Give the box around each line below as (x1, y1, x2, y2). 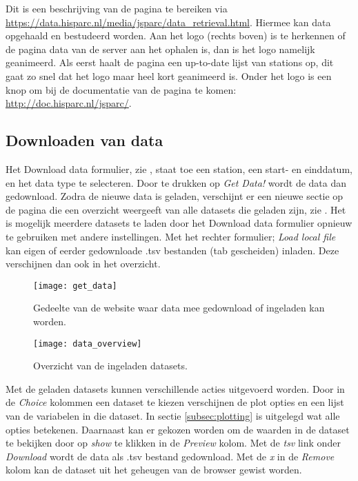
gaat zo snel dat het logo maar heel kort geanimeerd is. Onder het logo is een (6, 68, 332, 83)
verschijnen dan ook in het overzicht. (6, 256, 161, 271)
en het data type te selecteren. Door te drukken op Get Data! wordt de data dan (6, 175, 347, 190)
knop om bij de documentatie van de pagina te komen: (6, 82, 237, 96)
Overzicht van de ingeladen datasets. (33, 358, 188, 373)
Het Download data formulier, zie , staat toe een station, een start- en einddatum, (6, 161, 352, 176)
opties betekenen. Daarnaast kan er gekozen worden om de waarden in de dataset (6, 422, 350, 436)
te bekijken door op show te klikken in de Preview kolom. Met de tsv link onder (6, 436, 341, 450)
